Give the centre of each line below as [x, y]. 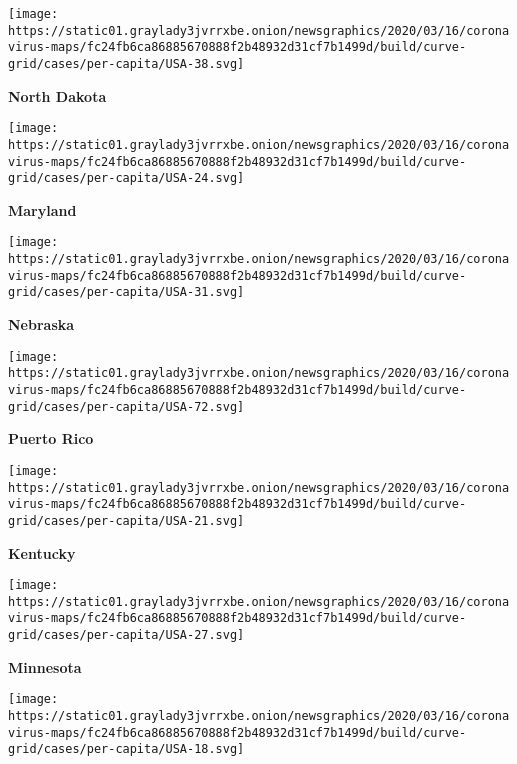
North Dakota [57, 95]
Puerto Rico [51, 438]
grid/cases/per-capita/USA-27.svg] [126, 635]
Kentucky [42, 552]
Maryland [42, 209]
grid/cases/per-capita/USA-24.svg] [126, 178]
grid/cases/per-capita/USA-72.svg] [126, 406]
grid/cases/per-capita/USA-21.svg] [126, 520]
